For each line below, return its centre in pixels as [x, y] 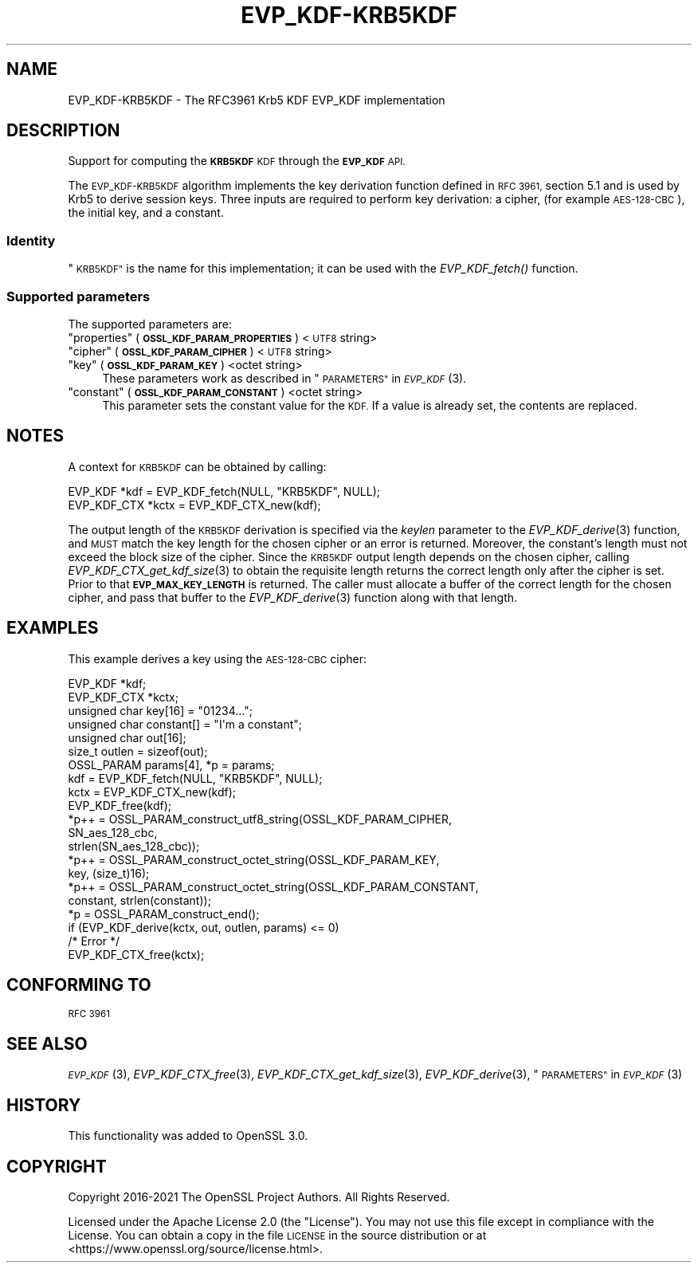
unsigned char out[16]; [127, 737]
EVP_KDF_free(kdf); [120, 805]
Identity [31, 240]
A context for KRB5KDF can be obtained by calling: [197, 466]
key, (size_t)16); [109, 873]
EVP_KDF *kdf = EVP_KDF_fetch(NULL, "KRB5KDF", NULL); [224, 491]
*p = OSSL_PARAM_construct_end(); [164, 913]
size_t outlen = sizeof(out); [138, 751]
